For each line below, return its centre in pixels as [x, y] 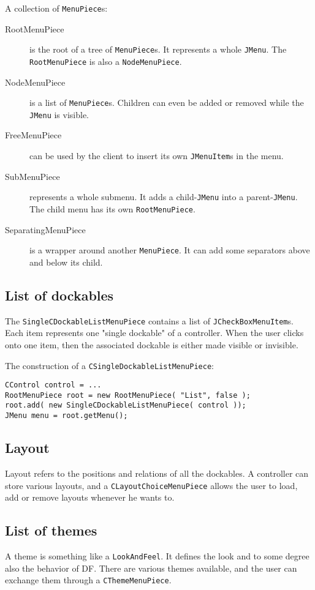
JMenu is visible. [59, 114]
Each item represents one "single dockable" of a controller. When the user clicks [154, 333]
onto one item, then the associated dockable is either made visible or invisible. [152, 344]
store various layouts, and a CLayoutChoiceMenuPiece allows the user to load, [151, 485]
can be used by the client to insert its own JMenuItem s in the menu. [157, 156]
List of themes [51, 530]
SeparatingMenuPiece [45, 229]
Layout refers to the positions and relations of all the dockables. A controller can [157, 473]
